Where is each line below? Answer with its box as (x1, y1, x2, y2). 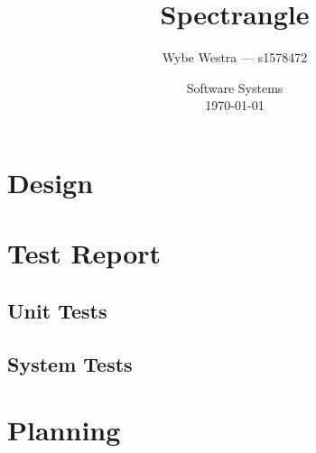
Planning (7, 411, 121, 448)
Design (7, 163, 94, 200)
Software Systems (186, 78, 283, 97)
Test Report (7, 235, 162, 272)
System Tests (7, 349, 133, 377)
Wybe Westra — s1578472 (162, 48, 308, 67)
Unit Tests (7, 296, 107, 324)
